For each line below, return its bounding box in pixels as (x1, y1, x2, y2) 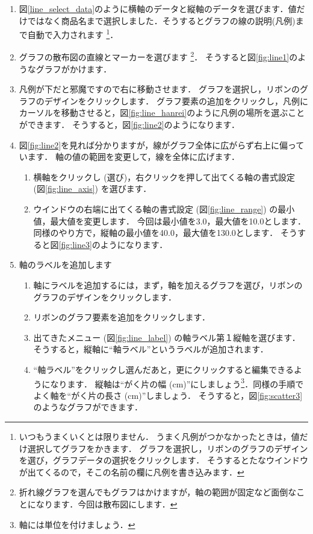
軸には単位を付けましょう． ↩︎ (19, 518, 135, 530)
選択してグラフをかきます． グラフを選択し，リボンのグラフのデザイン (27, 442, 308, 454)
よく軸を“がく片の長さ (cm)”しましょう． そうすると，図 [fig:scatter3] (33, 389, 303, 401)
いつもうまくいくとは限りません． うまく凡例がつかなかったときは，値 (19, 430, 300, 442)
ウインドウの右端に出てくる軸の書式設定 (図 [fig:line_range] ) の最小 (33, 203, 295, 215)
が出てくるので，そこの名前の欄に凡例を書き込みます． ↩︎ (19, 465, 244, 478)
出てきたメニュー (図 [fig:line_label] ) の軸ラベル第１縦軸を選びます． (33, 331, 300, 343)
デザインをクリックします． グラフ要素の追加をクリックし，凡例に (44, 94, 308, 107)
